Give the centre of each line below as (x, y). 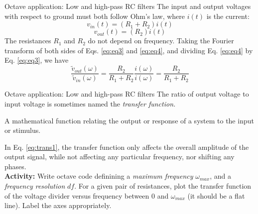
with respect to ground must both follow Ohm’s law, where (95, 16)
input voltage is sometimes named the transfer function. (90, 103)
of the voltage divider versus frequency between (77, 195)
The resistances (28, 41)
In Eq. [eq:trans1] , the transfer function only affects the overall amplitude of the (127, 147)
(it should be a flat (216, 195)
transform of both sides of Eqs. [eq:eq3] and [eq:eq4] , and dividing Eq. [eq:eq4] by (129, 50)
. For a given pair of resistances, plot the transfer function (163, 186)
